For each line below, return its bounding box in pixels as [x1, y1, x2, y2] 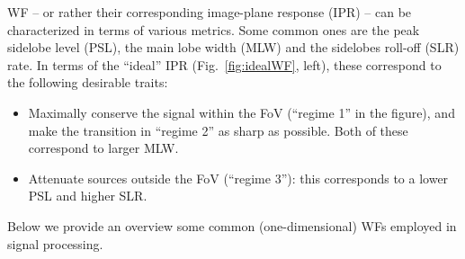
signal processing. [7, 234, 103, 253]
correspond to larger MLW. [28, 138, 179, 157]
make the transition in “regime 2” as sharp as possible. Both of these [28, 121, 408, 139]
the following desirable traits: [7, 73, 168, 92]
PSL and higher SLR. [28, 186, 148, 205]
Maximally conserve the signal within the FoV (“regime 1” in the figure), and [28, 103, 455, 121]
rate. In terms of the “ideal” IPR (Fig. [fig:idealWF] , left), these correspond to [7, 55, 442, 74]
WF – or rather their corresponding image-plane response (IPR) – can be [7, 3, 412, 21]
